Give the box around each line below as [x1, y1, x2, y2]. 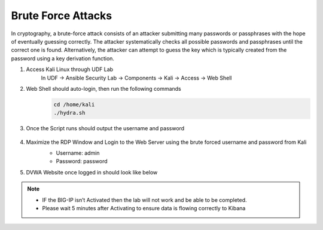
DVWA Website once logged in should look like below [26, 168, 158, 176]
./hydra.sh [53, 109, 86, 116]
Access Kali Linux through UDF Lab [26, 66, 114, 73]
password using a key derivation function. [11, 54, 115, 62]
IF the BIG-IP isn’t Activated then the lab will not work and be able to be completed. [42, 196, 247, 203]
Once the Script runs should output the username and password [26, 125, 185, 132]
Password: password [56, 158, 108, 165]
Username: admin [56, 149, 100, 157]
